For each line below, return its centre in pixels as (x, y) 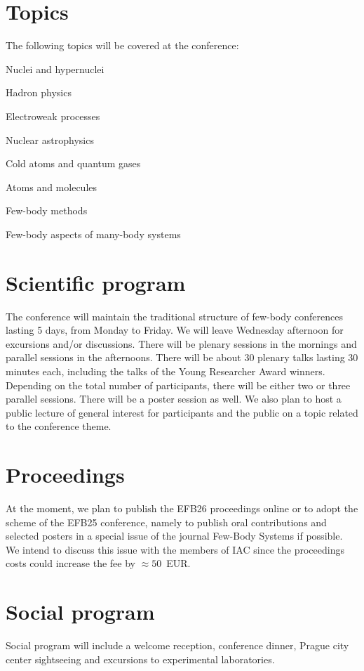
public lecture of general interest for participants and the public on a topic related (182, 412)
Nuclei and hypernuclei (55, 69)
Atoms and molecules (52, 187)
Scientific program (96, 282)
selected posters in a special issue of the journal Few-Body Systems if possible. (174, 536)
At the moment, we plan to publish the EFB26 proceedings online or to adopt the (182, 508)
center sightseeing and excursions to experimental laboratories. (140, 659)
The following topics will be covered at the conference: (122, 45)
